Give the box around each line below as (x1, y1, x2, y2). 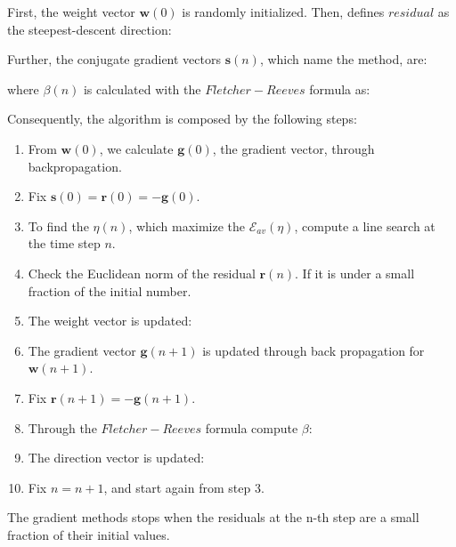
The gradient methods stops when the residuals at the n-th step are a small (7, 508, 419, 527)
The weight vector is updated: (28, 311, 192, 330)
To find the (28, 216, 89, 235)
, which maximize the (128, 216, 246, 235)
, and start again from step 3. (103, 478, 265, 496)
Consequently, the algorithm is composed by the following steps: (7, 109, 357, 128)
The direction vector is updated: (28, 448, 205, 467)
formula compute (205, 418, 298, 437)
